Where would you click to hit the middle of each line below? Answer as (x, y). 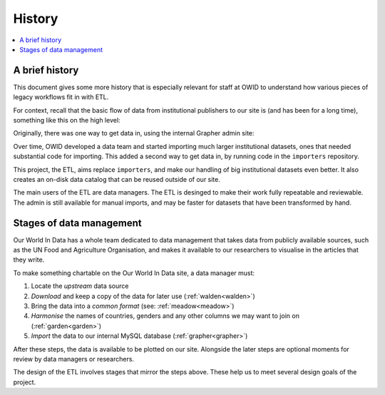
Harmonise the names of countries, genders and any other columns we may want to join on (165, 316)
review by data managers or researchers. (74, 359)
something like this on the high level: (67, 120)
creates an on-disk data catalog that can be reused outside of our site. (117, 179)
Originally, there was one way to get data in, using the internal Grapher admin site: (134, 133)
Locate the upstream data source (80, 286)
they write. (29, 260)
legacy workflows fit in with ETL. (61, 97)
